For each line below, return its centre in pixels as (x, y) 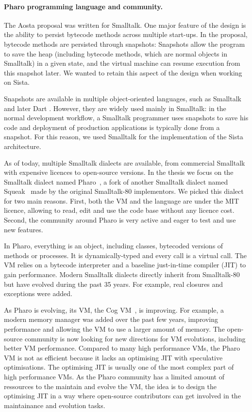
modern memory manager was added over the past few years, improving (111, 319)
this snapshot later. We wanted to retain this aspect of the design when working (123, 72)
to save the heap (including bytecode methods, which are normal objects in (116, 53)
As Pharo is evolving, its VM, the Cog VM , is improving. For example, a (114, 309)
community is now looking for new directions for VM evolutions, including (135, 338)
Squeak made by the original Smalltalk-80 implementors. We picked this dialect (124, 191)
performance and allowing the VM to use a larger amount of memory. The (114, 329)
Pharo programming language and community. (83, 6)
